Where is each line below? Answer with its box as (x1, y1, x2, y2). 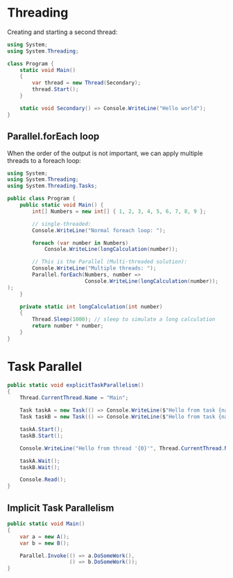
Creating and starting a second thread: (7, 28, 118, 36)
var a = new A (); (19, 533, 70, 540)
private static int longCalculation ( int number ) (19, 303, 163, 310)
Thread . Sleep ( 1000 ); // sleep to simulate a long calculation (32, 316, 216, 323)
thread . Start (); (32, 86, 79, 93)
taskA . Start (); (19, 426, 64, 433)
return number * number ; (32, 322, 104, 330)
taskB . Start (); (19, 432, 64, 439)
